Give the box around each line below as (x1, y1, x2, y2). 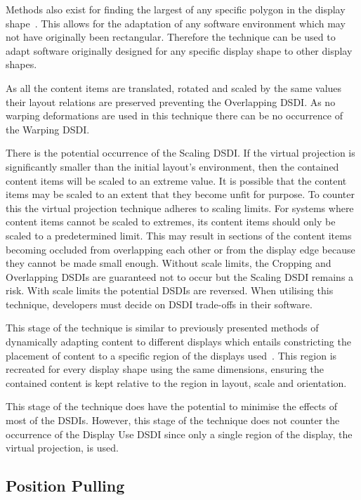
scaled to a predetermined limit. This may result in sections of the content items (6, 228, 352, 242)
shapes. (6, 57, 37, 72)
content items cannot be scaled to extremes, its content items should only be (6, 214, 336, 229)
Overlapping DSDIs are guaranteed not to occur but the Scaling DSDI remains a (6, 269, 354, 284)
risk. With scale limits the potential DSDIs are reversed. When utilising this (6, 283, 334, 298)
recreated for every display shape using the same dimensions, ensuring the (6, 362, 324, 376)
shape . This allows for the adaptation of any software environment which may (6, 15, 346, 30)
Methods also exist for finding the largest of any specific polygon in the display (6, 2, 346, 16)
